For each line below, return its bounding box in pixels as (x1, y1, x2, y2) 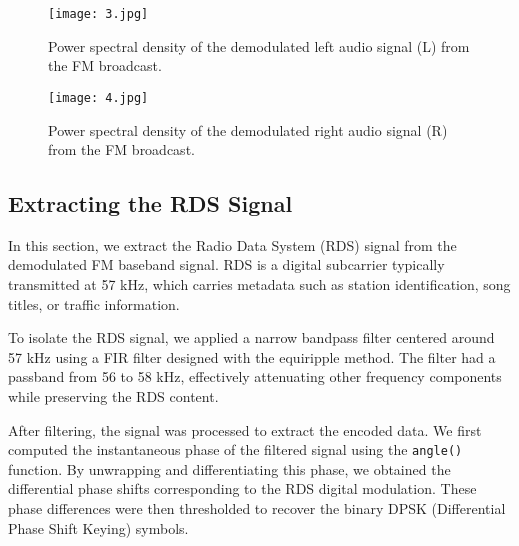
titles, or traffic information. (8, 293, 180, 314)
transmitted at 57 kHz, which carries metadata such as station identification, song (8, 274, 511, 295)
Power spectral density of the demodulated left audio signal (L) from (48, 35, 470, 56)
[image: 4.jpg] (48, 90, 149, 105)
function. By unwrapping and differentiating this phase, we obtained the (8, 458, 451, 479)
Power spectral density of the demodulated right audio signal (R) (48, 119, 448, 140)
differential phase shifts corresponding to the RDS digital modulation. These (8, 478, 477, 499)
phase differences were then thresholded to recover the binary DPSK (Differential (8, 498, 506, 519)
